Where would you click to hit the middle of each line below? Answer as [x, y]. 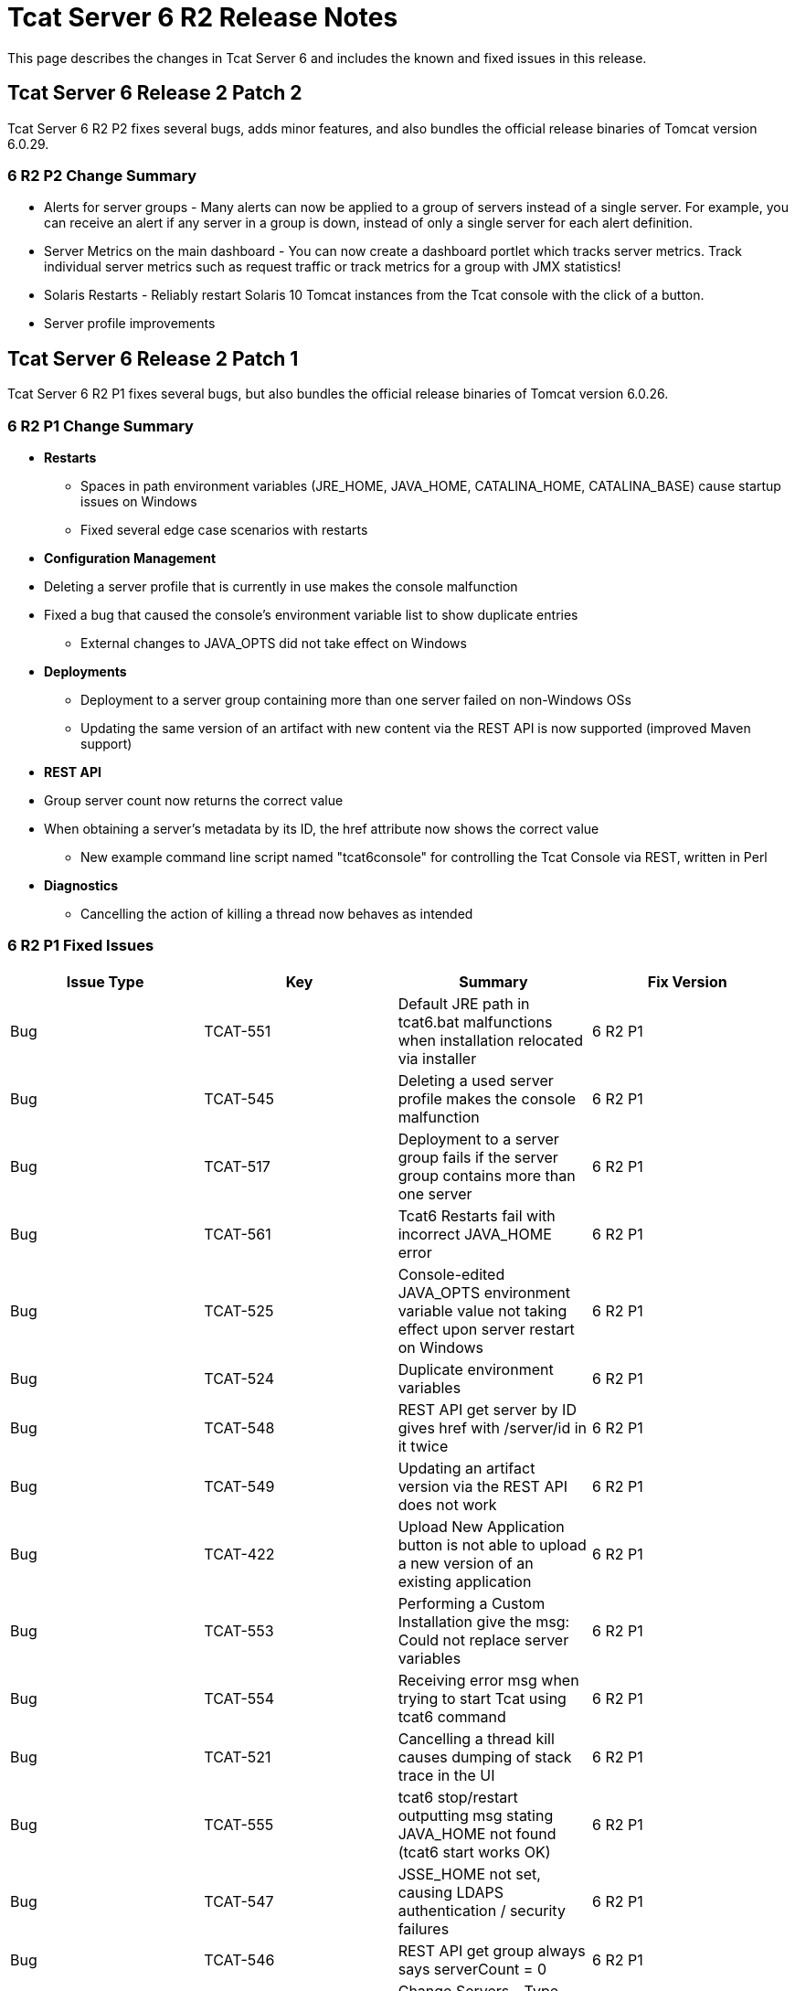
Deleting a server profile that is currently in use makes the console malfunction [281, 586]
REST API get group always [492, 1950]
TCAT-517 [237, 1166]
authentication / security [482, 1910]
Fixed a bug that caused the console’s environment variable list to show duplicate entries [311, 614]
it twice [423, 1446]
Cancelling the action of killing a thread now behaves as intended [277, 913]
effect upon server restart [486, 1329]
